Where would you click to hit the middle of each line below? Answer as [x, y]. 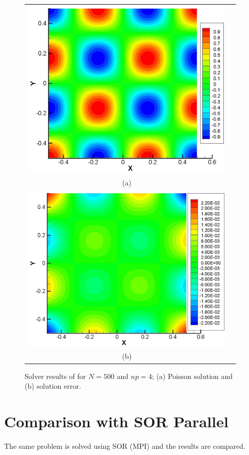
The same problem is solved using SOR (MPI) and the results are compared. [125, 445]
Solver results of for [55, 376]
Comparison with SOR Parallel [116, 421]
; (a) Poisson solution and [192, 376]
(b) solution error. [53, 386]
